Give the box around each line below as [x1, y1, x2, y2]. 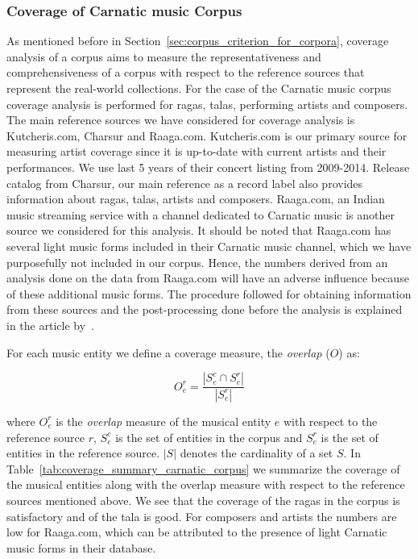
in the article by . [6, 316, 94, 333]
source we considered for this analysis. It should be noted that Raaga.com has [6, 222, 391, 239]
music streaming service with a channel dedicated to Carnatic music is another [6, 206, 395, 223]
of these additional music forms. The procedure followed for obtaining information [6, 285, 412, 302]
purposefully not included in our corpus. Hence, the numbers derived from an [6, 253, 388, 270]
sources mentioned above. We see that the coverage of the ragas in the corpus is [6, 491, 400, 508]
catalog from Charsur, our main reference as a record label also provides [6, 174, 363, 191]
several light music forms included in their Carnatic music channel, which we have [6, 237, 412, 254]
